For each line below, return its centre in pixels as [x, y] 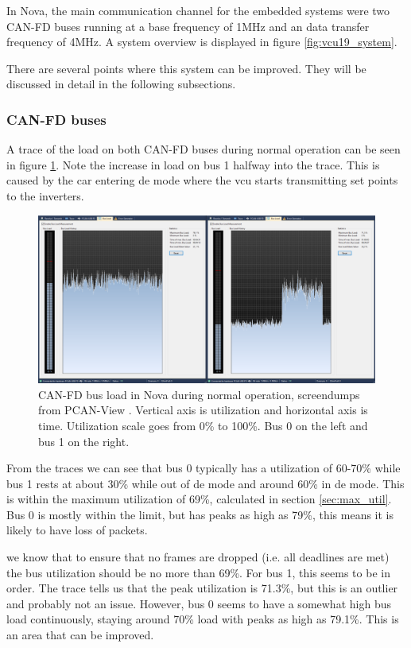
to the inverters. [45, 195]
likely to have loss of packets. [77, 530]
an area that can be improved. [80, 635]
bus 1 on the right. [84, 441]
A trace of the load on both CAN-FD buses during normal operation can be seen [204, 149]
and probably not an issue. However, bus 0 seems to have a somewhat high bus [199, 603]
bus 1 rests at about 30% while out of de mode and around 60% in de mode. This [205, 483]
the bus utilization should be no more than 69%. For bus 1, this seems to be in [198, 572]
